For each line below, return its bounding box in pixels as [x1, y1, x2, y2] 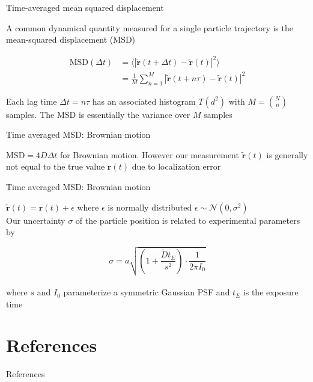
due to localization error [132, 160, 221, 173]
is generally [266, 148, 308, 161]
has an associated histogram [92, 94, 196, 107]
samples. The [6, 108, 55, 120]
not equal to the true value [6, 160, 105, 173]
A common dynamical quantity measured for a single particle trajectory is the [6, 21, 293, 34]
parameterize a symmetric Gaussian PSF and [63, 286, 230, 298]
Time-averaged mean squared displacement [6, 1, 164, 13]
